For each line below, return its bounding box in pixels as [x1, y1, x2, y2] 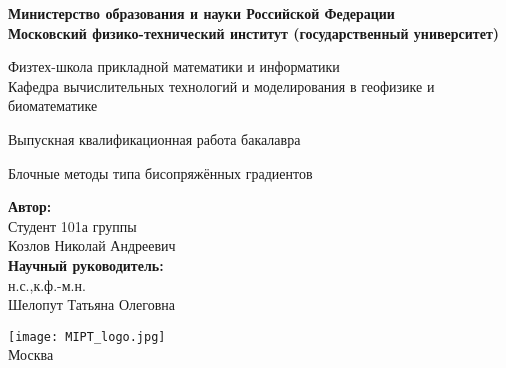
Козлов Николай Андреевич [8, 235, 176, 256]
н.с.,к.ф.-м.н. [8, 274, 86, 295]
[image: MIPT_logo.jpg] [8, 329, 166, 344]
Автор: [8, 196, 52, 217]
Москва [8, 344, 54, 365]
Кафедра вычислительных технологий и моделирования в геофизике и [8, 75, 435, 96]
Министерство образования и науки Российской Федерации [8, 3, 395, 23]
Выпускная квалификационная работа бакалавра [8, 128, 301, 149]
